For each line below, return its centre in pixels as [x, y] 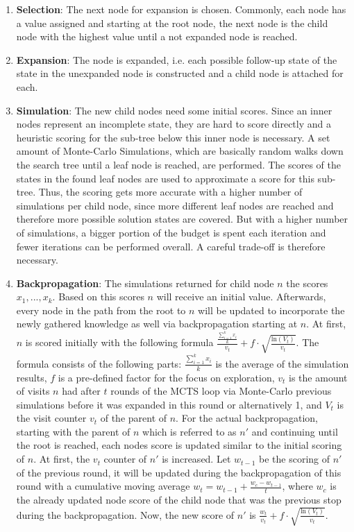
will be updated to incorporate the [271, 310]
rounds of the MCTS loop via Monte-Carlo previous [221, 391]
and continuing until [295, 431]
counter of [125, 459]
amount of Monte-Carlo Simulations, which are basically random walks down [180, 151]
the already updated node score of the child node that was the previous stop [179, 500]
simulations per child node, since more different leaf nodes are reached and [175, 205]
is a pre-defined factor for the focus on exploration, [166, 377]
